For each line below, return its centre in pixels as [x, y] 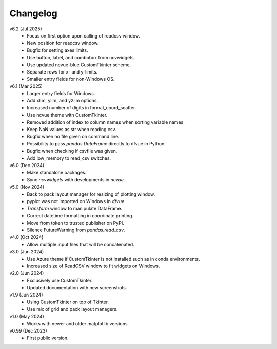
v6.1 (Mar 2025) [26, 86]
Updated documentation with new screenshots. [77, 287]
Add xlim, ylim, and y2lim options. [63, 101]
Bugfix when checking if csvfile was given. [72, 151]
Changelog [33, 13]
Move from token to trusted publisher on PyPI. [75, 223]
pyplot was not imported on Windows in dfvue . [76, 201]
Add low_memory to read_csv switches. [69, 158]
